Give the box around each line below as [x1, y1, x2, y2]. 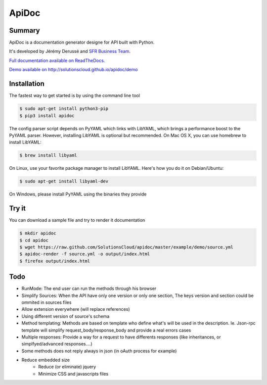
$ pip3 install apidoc [19, 113, 75, 118]
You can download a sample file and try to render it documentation [9, 217, 145, 223]
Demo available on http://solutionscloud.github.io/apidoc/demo [9, 67, 138, 73]
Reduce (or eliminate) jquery [38, 364, 96, 370]
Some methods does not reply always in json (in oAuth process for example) [21, 348, 177, 354]
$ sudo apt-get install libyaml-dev [19, 179, 109, 184]
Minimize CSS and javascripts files [38, 371, 109, 377]
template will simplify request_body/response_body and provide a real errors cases [21, 327, 191, 333]
